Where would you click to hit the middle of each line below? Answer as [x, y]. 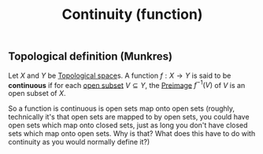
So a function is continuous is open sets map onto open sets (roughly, [121, 108]
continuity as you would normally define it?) [79, 142]
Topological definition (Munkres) [91, 57]
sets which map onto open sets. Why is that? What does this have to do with [132, 134]
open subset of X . [37, 93]
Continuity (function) [132, 15]
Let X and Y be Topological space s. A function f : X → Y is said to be [120, 75]
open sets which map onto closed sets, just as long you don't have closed [128, 125]
